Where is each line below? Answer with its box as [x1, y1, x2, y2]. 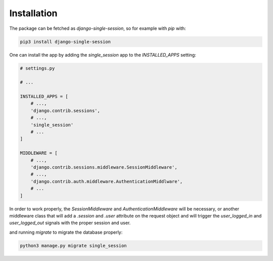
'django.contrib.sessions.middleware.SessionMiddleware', [30, 164, 177, 170]
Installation [9, 8, 58, 19]
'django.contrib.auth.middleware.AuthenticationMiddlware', [30, 179, 183, 184]
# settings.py [20, 65, 55, 71]
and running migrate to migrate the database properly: [9, 229, 123, 235]
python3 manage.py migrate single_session [20, 243, 127, 248]
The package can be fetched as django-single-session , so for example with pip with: [9, 25, 187, 31]
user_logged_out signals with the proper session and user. [9, 220, 131, 226]
